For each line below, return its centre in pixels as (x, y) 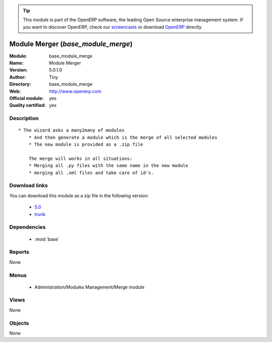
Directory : (20, 84)
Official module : (26, 98)
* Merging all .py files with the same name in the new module (108, 166)
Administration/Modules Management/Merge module (89, 287)
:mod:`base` (47, 239)
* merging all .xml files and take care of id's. (91, 173)
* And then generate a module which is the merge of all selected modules (123, 137)
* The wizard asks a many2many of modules (72, 130)
